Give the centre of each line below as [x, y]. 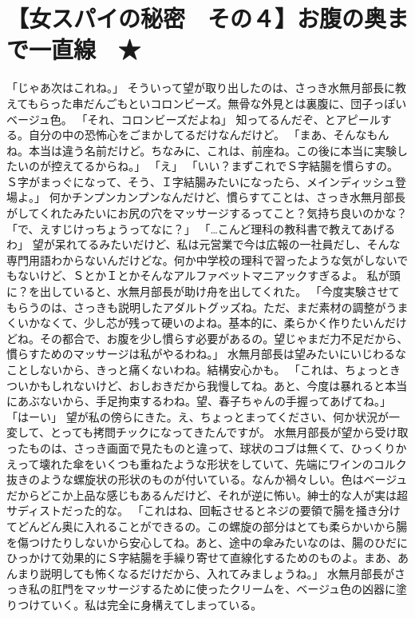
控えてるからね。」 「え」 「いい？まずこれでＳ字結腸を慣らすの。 [224, 166]
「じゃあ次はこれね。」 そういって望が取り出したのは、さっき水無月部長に [201, 88]
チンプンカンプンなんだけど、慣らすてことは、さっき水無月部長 [238, 197]
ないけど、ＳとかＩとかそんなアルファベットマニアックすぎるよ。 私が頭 [209, 275]
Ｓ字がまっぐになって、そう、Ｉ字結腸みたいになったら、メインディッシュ [201, 181]
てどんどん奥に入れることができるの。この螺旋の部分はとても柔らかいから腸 [207, 526]
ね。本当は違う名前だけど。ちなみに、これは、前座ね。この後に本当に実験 [202, 150]
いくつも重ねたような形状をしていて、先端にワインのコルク [251, 463]
